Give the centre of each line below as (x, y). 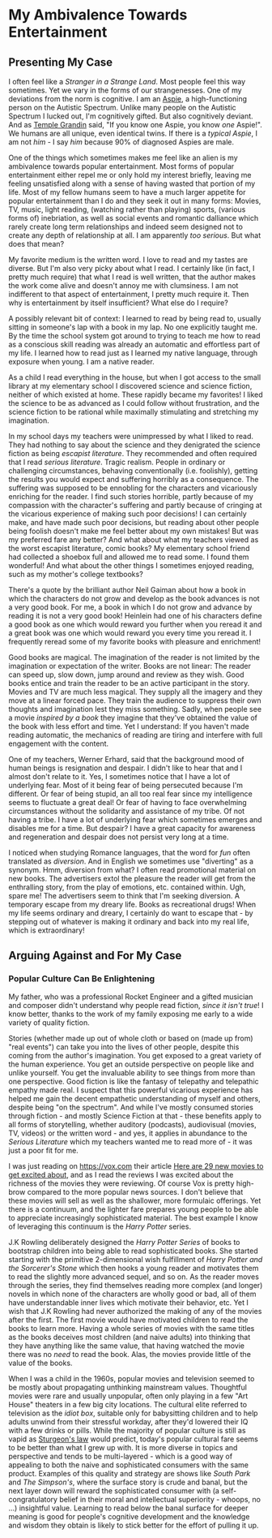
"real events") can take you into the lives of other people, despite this (124, 1047)
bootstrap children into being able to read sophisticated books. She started (134, 1251)
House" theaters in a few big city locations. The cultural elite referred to (128, 1404)
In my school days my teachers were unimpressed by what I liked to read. (131, 436)
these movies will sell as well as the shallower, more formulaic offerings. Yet (135, 1200)
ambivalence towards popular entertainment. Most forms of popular (121, 166)
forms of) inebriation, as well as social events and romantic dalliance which (134, 218)
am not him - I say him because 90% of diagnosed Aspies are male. (121, 142)
